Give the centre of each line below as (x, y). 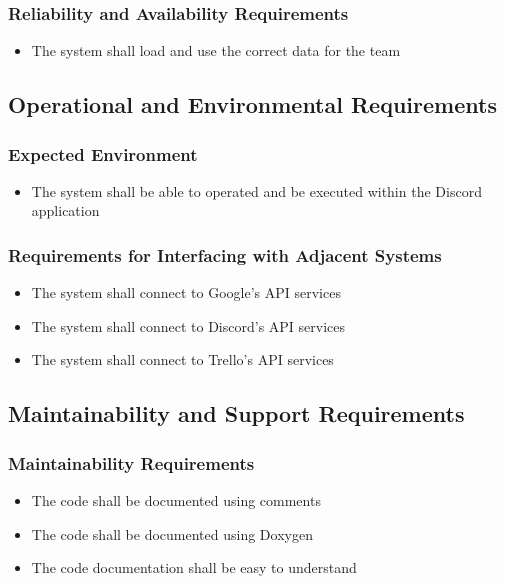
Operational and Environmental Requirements (252, 104)
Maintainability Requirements (131, 462)
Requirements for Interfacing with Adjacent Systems (225, 254)
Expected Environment (103, 153)
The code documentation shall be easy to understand (194, 567)
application (65, 210)
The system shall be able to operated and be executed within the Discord (256, 190)
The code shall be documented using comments (176, 500)
